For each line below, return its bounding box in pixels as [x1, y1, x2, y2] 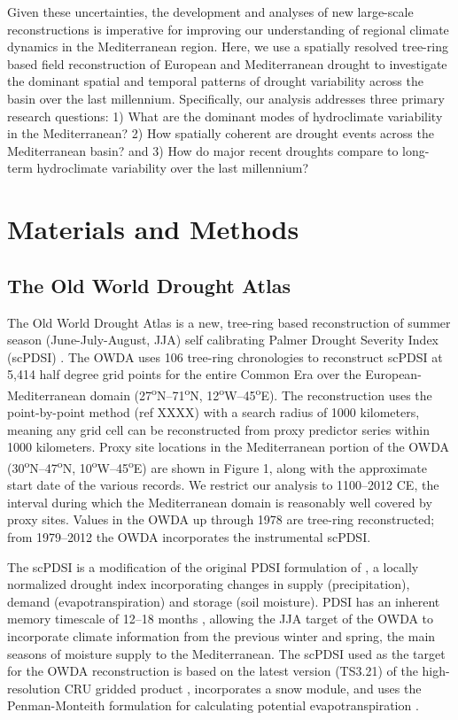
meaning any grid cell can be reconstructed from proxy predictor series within [7, 420, 430, 438]
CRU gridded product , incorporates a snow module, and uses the [64, 678, 422, 697]
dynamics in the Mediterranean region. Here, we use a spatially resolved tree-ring [7, 37, 448, 56]
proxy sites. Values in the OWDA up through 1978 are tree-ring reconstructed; [7, 510, 435, 529]
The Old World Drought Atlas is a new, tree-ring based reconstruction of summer [7, 313, 451, 331]
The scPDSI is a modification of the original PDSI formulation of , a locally [7, 557, 419, 576]
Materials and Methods [7, 211, 299, 247]
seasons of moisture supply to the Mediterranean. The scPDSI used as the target [7, 644, 446, 662]
